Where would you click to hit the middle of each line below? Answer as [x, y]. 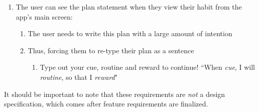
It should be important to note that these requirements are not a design [115, 94]
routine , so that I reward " [79, 77]
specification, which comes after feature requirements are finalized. [106, 104]
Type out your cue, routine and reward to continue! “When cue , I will [147, 67]
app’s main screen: [44, 16]
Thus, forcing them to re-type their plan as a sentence [111, 50]
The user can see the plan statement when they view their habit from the [129, 7]
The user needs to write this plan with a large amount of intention [130, 33]
